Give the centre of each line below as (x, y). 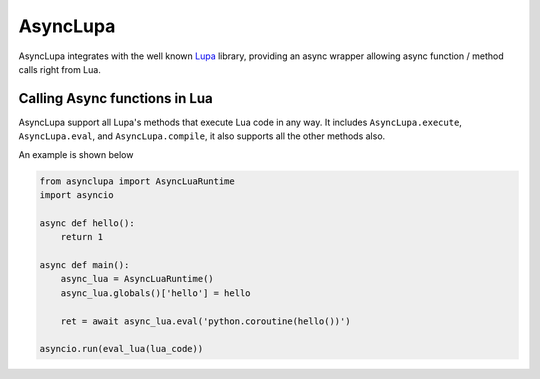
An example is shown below (76, 154)
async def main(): (84, 264)
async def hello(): (87, 223)
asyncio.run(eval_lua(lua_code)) (121, 349)
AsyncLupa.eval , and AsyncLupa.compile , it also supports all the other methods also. (202, 136)
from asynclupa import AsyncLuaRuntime (137, 181)
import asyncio (76, 195)
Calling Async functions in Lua (116, 98)
